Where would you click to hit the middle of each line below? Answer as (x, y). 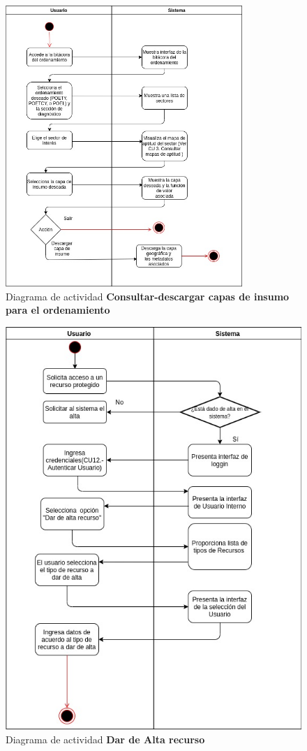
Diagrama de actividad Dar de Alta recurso (105, 739)
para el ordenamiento (58, 310)
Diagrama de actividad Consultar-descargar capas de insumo (148, 296)
